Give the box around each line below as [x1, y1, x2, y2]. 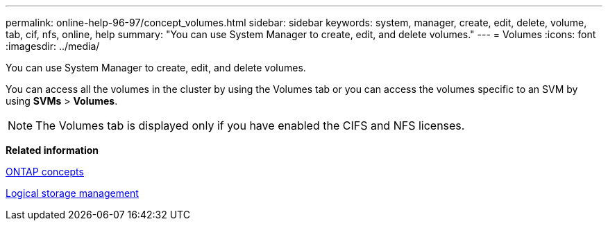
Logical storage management [6, 187, 139, 199]
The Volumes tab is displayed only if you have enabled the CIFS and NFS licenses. [35, 119, 465, 132]
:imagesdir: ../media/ [6, 40, 100, 52]
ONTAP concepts [6, 166, 84, 177]
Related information [6, 144, 99, 156]
